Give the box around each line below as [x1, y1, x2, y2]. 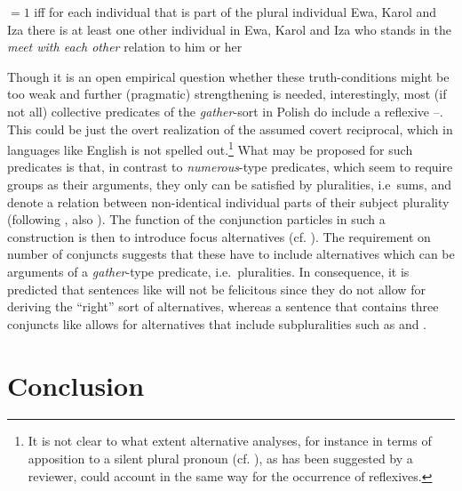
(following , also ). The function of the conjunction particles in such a [7, 210, 386, 229]
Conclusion [7, 366, 145, 403]
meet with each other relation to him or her [7, 37, 243, 56]
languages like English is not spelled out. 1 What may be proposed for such [7, 138, 413, 158]
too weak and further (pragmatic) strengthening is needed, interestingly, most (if [7, 85, 447, 103]
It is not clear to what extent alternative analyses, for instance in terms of [28, 431, 432, 450]
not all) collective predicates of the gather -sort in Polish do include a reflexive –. [7, 101, 443, 120]
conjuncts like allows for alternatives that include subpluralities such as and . [7, 314, 427, 333]
